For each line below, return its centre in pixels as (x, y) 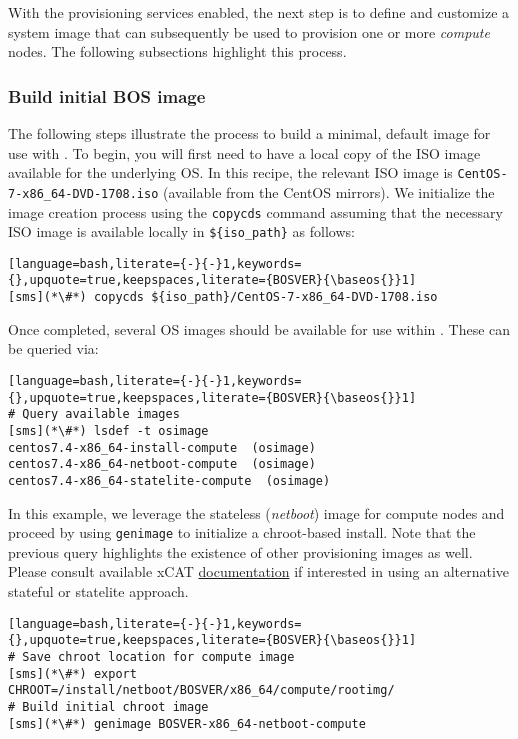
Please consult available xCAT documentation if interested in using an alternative (259, 571)
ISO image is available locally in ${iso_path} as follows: (181, 231)
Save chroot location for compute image (158, 656)
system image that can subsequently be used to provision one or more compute (249, 31)
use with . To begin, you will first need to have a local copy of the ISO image (244, 152)
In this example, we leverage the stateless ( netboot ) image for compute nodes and (256, 512)
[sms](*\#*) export (72, 673)
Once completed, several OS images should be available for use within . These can (259, 328)
